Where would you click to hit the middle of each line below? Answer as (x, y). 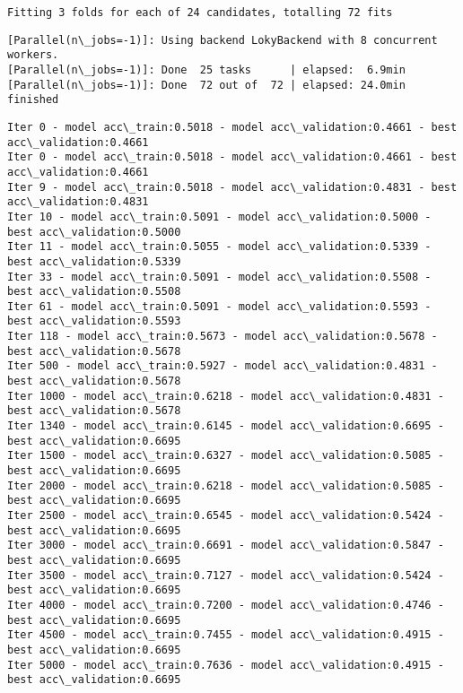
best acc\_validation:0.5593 (94, 321)
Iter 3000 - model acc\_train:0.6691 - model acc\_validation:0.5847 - (226, 546)
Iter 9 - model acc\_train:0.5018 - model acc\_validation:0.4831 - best (232, 187)
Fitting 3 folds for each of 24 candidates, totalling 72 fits (200, 13)
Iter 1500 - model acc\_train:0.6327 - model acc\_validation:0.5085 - (226, 456)
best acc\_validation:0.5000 (94, 232)
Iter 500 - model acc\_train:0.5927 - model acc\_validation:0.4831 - (223, 366)
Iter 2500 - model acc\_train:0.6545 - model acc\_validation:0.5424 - (226, 515)
